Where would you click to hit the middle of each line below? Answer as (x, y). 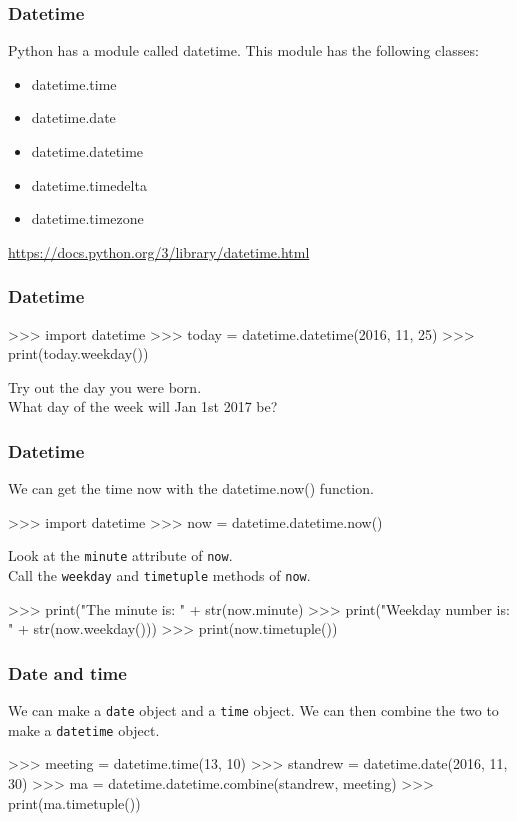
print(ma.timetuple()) (74, 802)
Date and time (67, 672)
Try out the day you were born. (105, 386)
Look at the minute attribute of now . (120, 555)
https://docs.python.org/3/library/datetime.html (159, 251)
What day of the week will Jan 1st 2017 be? (143, 406)
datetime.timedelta (89, 184)
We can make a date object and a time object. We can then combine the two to (253, 710)
